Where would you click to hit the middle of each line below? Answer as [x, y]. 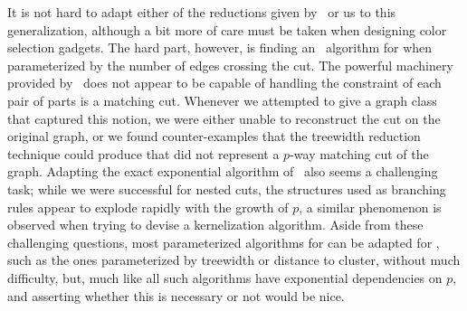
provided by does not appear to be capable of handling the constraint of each [224, 83]
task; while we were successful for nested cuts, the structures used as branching [227, 188]
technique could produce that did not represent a [143, 153]
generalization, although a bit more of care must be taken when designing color [227, 29]
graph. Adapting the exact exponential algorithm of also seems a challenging [223, 171]
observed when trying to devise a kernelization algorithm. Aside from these [215, 225]
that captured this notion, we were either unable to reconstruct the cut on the [224, 118]
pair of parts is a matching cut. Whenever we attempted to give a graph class [222, 100]
